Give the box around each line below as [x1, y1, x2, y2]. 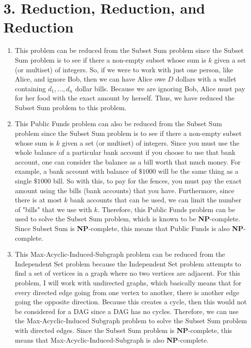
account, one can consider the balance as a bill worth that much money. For [15, 156, 241, 166]
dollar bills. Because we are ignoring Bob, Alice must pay [75, 83, 245, 93]
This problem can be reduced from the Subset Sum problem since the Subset [15, 45, 244, 55]
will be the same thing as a [158, 166, 238, 176]
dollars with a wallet [175, 74, 236, 84]
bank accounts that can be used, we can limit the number [70, 195, 241, 205]
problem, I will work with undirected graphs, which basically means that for [15, 277, 242, 287]
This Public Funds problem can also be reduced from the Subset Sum [15, 118, 222, 129]
